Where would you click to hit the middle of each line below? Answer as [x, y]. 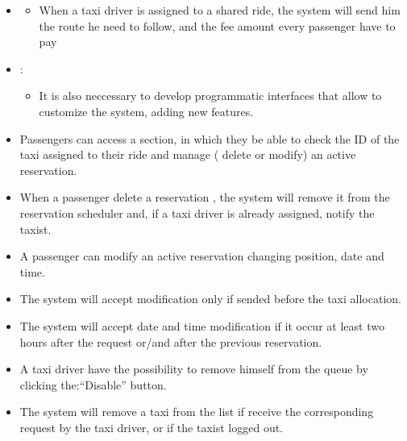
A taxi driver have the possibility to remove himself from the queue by [194, 369]
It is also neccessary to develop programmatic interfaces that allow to [210, 96]
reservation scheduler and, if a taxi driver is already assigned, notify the [197, 212]
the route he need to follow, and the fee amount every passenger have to [217, 25]
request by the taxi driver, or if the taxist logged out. [152, 427]
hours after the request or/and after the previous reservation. [171, 341]
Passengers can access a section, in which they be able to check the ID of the [210, 138]
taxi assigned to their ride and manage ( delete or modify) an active [188, 154]
